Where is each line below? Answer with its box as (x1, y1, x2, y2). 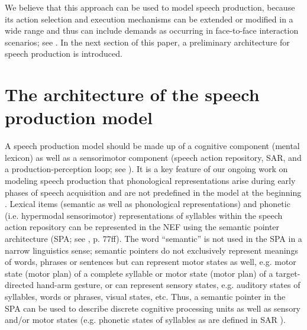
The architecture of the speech (5, 82, 260, 106)
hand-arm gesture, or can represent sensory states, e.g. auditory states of (36, 279, 300, 291)
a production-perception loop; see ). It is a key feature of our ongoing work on (5, 163, 288, 175)
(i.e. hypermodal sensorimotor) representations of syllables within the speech (5, 209, 283, 221)
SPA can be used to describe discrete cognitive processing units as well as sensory (5, 302, 301, 314)
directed (5, 279, 34, 291)
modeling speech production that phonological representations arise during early (5, 174, 296, 187)
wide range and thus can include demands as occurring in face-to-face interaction (5, 24, 299, 37)
